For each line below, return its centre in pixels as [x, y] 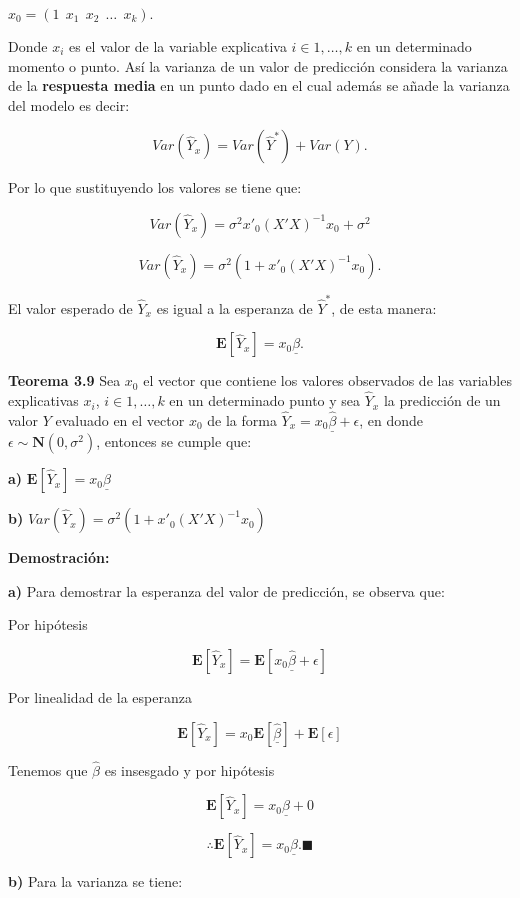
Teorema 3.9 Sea [64, 380]
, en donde [391, 419]
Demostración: [59, 557]
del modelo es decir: [69, 104]
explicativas [43, 400]
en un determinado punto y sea [265, 400]
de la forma [242, 419]
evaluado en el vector [120, 419]
